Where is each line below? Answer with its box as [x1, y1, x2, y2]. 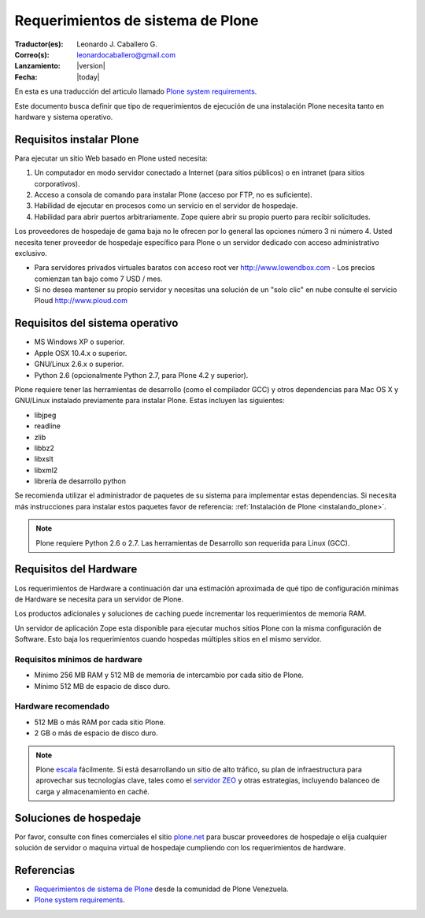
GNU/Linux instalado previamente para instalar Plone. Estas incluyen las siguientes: [14, 396, 285, 405]
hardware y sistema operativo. [14, 112, 113, 121]
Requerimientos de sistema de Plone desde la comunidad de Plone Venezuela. [34, 884, 289, 894]
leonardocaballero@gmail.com [76, 50, 176, 59]
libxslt [34, 454, 54, 464]
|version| [76, 61, 105, 71]
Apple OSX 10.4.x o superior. [34, 348, 128, 357]
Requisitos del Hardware [14, 563, 138, 576]
